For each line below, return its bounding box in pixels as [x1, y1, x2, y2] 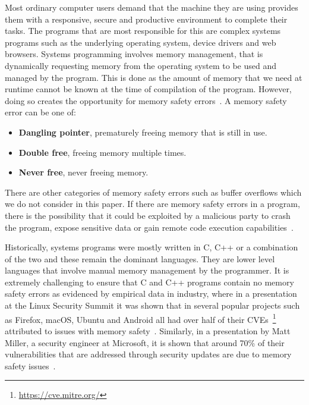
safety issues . [5, 359, 56, 372]
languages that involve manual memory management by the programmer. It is [5, 264, 289, 277]
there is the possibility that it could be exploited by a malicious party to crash [5, 209, 291, 221]
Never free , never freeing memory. [18, 166, 149, 178]
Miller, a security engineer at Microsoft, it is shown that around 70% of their [5, 336, 285, 349]
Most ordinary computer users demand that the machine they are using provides [5, 1, 298, 13]
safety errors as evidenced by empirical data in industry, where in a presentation [5, 287, 297, 300]
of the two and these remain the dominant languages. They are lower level [5, 252, 275, 265]
